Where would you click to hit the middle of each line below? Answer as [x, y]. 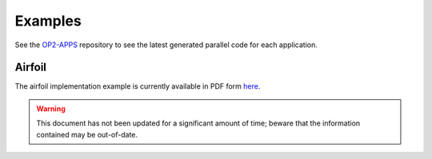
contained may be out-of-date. [87, 134]
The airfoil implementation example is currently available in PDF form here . [138, 86]
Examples [48, 21]
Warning [51, 109]
